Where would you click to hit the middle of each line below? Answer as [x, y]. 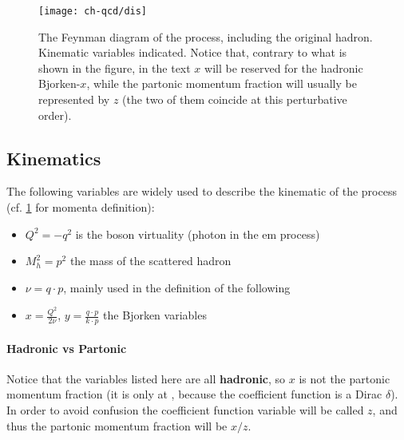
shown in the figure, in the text [115, 67]
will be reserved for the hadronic [284, 67]
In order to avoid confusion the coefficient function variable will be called [185, 410]
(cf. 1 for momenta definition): [81, 207]
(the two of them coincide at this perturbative [235, 99]
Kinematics [54, 158]
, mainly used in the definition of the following [177, 287]
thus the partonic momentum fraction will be [117, 425]
